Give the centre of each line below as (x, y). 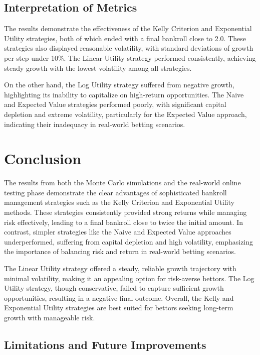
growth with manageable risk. (50, 317)
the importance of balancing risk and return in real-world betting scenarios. (120, 251)
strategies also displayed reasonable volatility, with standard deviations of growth (129, 48)
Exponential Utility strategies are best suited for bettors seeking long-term (119, 308)
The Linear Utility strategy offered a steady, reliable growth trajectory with (120, 268)
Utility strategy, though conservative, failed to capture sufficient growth (114, 288)
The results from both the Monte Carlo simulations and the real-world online (122, 183)
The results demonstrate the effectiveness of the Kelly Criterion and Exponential (128, 28)
